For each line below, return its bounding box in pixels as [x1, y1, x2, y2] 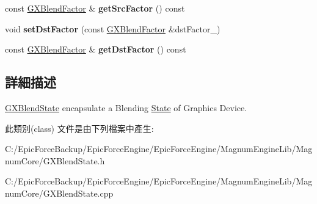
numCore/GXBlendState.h [5, 154, 105, 167]
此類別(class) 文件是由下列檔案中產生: [5, 122, 154, 134]
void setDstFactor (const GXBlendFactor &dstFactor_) [5, 22, 220, 35]
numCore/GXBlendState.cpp [5, 186, 114, 199]
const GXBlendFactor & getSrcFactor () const [5, 2, 185, 14]
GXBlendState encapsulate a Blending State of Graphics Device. [5, 101, 247, 114]
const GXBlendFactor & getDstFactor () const [5, 43, 186, 56]
